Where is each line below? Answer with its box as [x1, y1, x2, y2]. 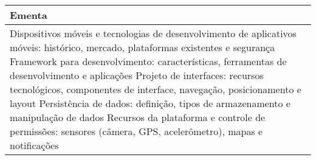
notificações [10, 138, 59, 152]
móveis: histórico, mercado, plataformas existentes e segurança [10, 40, 275, 54]
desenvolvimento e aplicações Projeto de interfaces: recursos [10, 68, 264, 82]
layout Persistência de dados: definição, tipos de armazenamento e [10, 96, 290, 110]
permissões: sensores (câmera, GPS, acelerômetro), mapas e [10, 124, 263, 138]
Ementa [10, 8, 47, 22]
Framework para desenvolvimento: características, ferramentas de [10, 54, 287, 68]
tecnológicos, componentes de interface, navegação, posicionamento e [10, 82, 301, 96]
